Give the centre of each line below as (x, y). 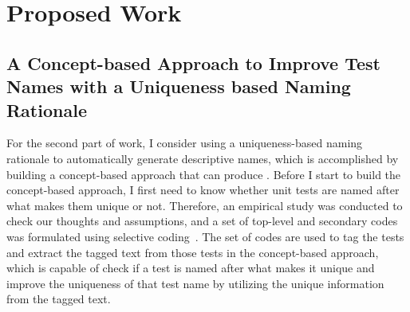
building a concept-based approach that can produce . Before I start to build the (204, 174)
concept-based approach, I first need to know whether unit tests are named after (203, 190)
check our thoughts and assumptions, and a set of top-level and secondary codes (202, 221)
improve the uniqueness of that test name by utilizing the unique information (195, 283)
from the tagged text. (59, 299)
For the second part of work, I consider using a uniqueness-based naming (185, 143)
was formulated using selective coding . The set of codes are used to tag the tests (205, 236)
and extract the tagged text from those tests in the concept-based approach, (193, 252)
